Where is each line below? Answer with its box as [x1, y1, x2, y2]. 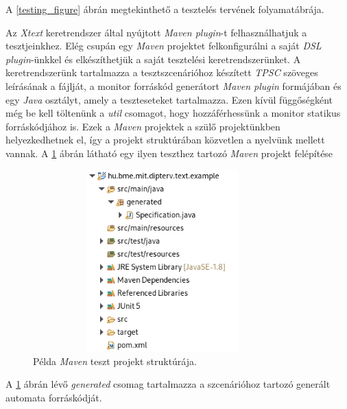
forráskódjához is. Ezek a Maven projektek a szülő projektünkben [5, 119, 280, 133]
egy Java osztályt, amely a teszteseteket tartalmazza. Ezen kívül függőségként [5, 92, 333, 106]
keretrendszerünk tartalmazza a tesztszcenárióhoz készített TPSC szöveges [5, 65, 318, 80]
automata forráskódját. [5, 390, 102, 404]
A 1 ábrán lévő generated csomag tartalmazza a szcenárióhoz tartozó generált [5, 377, 331, 391]
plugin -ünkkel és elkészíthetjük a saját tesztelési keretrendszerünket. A [5, 51, 301, 66]
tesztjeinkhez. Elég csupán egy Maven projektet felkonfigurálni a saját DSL [5, 38, 322, 53]
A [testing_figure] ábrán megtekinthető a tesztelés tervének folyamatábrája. [5, 2, 324, 16]
